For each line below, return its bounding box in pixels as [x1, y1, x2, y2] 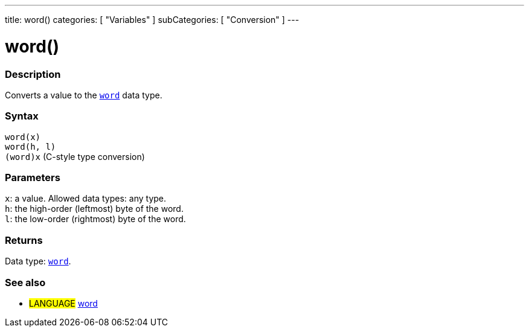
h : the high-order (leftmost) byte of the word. [5, 203, 184, 214]
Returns [5, 234, 43, 246]
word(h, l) [5, 141, 56, 152]
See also [5, 276, 46, 289]
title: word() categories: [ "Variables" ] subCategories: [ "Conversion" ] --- [5, 14, 300, 25]
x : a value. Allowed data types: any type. [5, 193, 167, 204]
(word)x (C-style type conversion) [5, 151, 145, 162]
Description [5, 68, 61, 80]
